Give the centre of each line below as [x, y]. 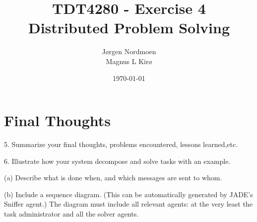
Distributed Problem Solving [129, 28]
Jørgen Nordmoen [129, 51]
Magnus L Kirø [129, 61]
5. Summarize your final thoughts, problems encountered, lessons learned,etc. [121, 144]
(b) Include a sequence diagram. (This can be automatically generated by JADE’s [128, 194]
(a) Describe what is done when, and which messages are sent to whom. [113, 178]
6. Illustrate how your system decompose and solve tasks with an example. [117, 161]
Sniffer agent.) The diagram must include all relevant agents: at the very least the [128, 204]
